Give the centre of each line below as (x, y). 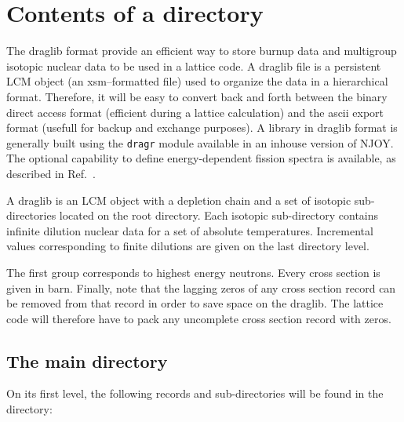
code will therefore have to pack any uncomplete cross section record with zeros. (199, 318)
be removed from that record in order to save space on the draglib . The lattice (195, 303)
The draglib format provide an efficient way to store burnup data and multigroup (202, 51)
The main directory (87, 360)
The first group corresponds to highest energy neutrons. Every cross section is (193, 272)
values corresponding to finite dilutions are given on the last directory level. (188, 246)
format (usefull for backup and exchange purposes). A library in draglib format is (202, 127)
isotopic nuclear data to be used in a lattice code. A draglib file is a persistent (194, 65)
